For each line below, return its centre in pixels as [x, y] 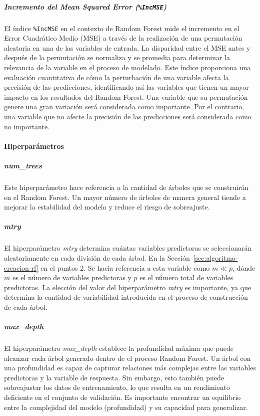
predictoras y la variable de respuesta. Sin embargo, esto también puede [114, 377]
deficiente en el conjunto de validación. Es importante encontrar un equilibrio [122, 397]
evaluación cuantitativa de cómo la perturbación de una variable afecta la [116, 77]
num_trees [23, 165]
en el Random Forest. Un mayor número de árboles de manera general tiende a [125, 197]
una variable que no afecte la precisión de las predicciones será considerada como [128, 117]
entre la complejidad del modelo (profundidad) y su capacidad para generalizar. [126, 407]
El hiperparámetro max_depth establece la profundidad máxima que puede [119, 348]
